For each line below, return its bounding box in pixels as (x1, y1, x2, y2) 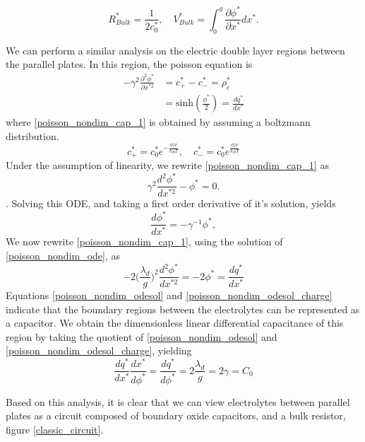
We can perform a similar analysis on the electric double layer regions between (6, 42, 345, 57)
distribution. (6, 128, 59, 143)
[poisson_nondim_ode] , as (6, 248, 121, 262)
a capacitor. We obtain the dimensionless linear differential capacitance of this (6, 315, 344, 330)
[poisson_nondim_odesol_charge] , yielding (6, 343, 192, 358)
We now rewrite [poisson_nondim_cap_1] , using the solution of (6, 234, 283, 249)
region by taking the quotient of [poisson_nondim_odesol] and (6, 329, 277, 344)
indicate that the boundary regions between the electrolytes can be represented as (6, 301, 360, 316)
